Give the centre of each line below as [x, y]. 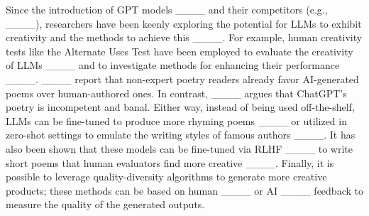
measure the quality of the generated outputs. [105, 204]
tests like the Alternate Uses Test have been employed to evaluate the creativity [180, 51]
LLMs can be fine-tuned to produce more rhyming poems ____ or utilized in [176, 120]
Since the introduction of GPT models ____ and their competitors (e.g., [167, 9]
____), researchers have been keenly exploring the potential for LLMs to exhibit [184, 23]
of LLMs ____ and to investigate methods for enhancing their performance [173, 65]
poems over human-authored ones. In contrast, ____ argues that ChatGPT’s [176, 93]
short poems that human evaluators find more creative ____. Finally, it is [170, 162]
